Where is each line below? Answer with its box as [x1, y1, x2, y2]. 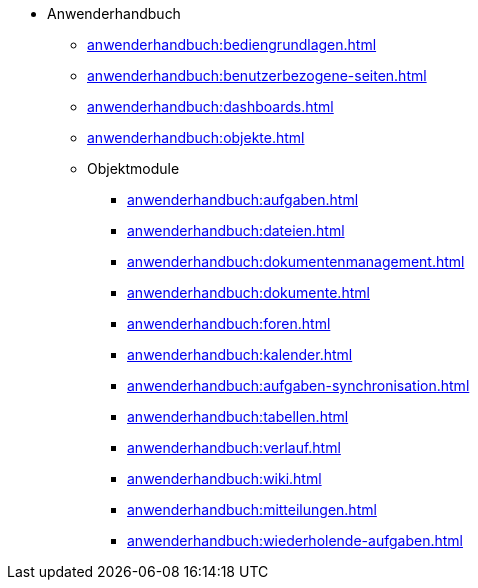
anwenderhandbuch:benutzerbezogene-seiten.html [87, 67, 427, 84]
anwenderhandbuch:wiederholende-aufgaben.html [127, 532, 463, 549]
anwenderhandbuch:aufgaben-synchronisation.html [127, 377, 470, 394]
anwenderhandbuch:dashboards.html [87, 98, 334, 115]
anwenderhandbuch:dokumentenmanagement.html [127, 253, 465, 270]
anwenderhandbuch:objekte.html [87, 129, 305, 146]
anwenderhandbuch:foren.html [127, 315, 331, 332]
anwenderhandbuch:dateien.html [127, 222, 345, 239]
